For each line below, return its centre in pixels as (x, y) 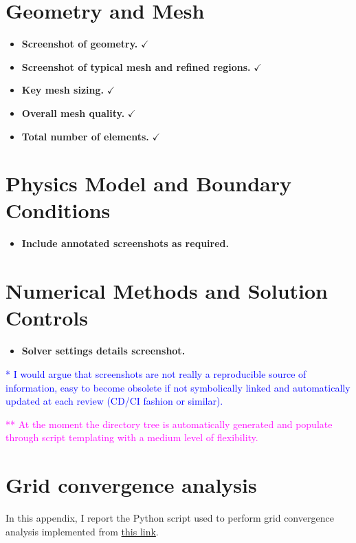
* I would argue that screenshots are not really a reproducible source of (156, 373)
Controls (47, 318)
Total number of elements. (85, 136)
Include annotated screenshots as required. (125, 243)
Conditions (58, 210)
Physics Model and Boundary (149, 183)
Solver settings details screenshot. (103, 351)
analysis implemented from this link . (82, 531)
